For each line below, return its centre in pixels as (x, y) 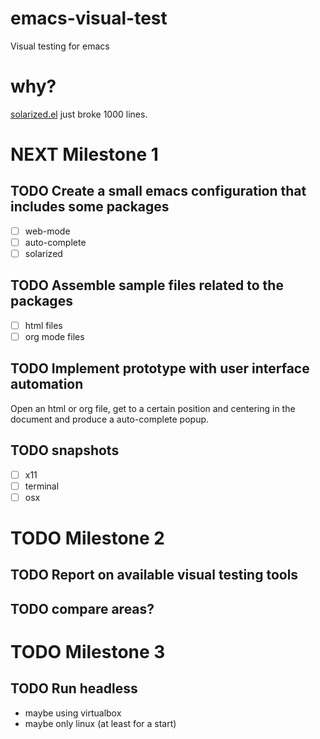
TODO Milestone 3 (88, 651)
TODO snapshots (65, 450)
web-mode (47, 231)
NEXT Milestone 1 (84, 154)
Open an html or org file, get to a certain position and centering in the (153, 408)
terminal (42, 486)
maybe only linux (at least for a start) (100, 723)
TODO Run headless (74, 688)
